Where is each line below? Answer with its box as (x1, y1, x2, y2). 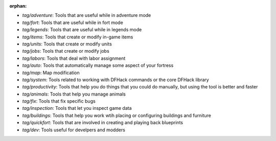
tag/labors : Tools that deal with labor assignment (22, 55, 126, 61)
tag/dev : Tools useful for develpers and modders (22, 127, 125, 133)
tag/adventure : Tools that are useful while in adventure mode (22, 12, 151, 18)
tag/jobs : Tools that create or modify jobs (22, 48, 109, 54)
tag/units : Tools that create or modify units (22, 41, 112, 47)
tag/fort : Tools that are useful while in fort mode (22, 19, 124, 26)
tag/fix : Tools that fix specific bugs (22, 98, 96, 104)
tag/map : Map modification (22, 69, 80, 76)
